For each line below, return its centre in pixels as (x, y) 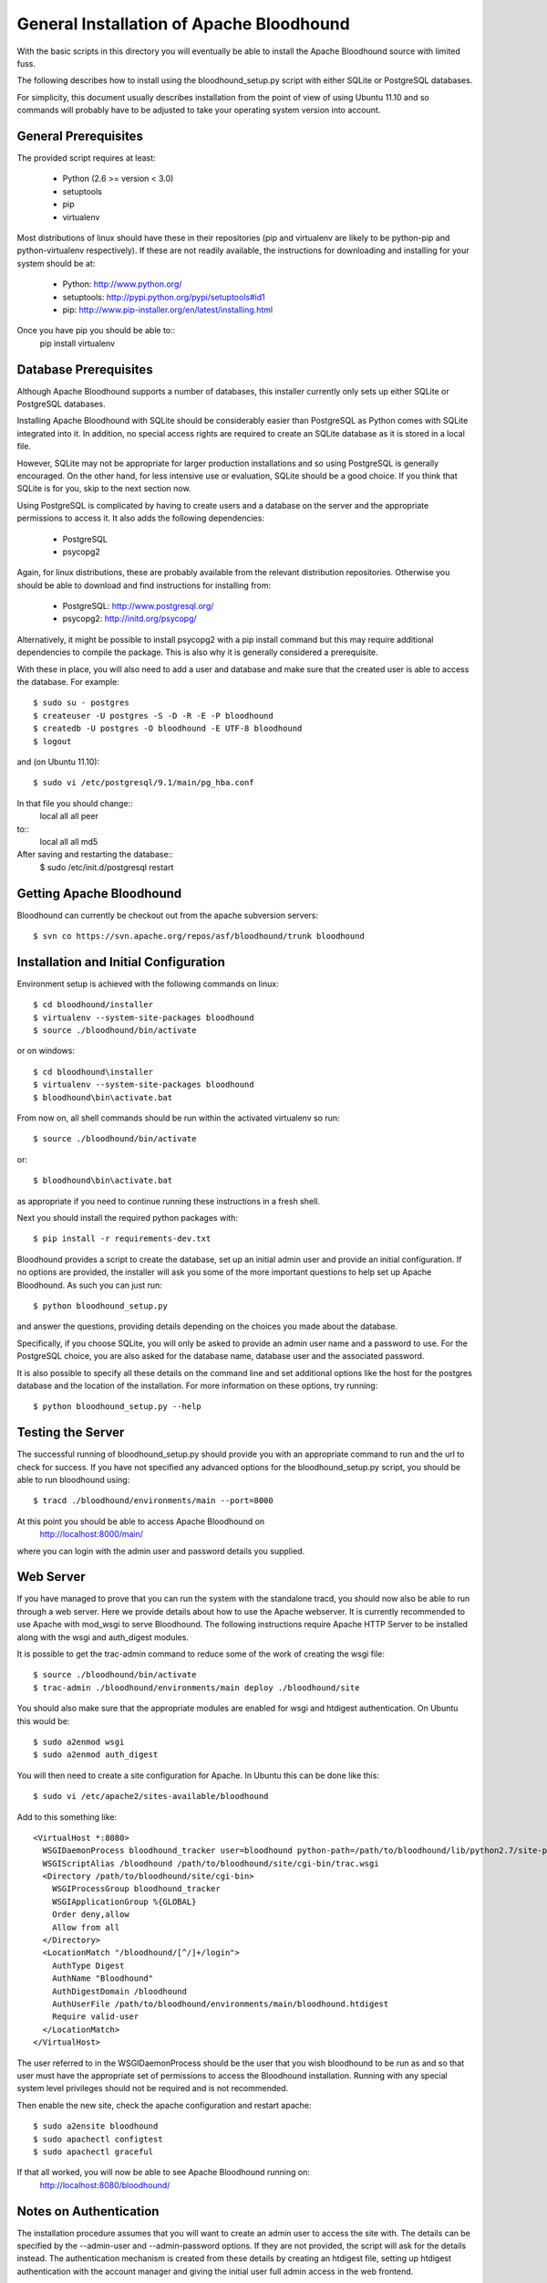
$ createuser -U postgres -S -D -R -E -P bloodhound (153, 715)
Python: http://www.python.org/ (122, 284)
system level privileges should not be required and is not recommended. (153, 2088)
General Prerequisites (80, 136)
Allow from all (86, 1927)
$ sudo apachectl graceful (93, 2151)
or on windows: (46, 1051)
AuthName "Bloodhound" (103, 1978)
